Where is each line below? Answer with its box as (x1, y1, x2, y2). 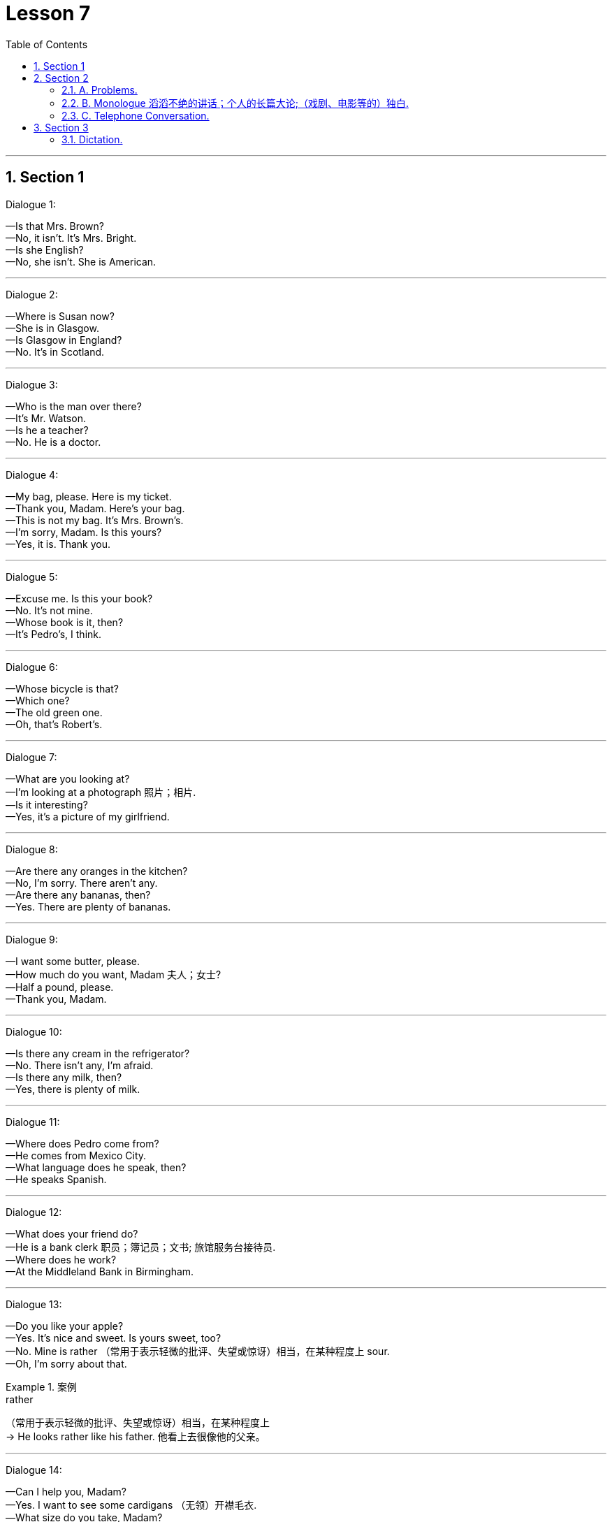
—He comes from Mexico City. (6, 1149, 147, 1161)
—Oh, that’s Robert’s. (6, 718, 103, 730)
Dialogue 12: (6, 1205, 62, 1218)
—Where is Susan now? (6, 310, 115, 322)
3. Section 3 (34, 121, 89, 133)
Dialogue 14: (6, 1463, 62, 1476)
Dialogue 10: (6, 1025, 62, 1038)
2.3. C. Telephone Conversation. (61, 109, 210, 122)
